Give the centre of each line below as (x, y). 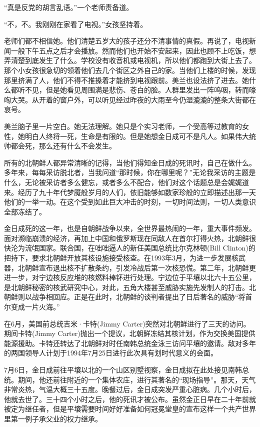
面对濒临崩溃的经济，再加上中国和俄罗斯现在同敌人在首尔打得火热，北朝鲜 (126, 238)
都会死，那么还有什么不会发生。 (63, 146)
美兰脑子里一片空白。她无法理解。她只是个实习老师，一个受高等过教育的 (123, 126)
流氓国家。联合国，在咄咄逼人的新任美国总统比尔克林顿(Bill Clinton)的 (140, 248)
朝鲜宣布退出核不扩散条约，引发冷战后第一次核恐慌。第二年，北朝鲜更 (140, 267)
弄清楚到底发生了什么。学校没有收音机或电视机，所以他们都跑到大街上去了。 (130, 60)
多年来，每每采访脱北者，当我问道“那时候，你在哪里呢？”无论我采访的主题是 (130, 172)
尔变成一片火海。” (32, 307)
